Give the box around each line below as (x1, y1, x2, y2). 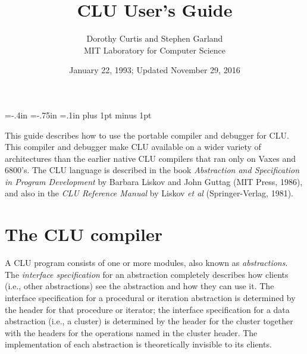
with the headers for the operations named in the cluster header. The (5, 326, 258, 339)
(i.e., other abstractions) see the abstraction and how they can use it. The (5, 280, 274, 292)
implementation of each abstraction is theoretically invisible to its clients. (5, 338, 272, 350)
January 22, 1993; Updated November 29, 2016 (69, 64, 240, 76)
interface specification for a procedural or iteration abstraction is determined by (5, 291, 296, 303)
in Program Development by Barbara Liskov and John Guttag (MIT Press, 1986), (5, 175, 303, 187)
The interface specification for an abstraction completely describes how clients (5, 268, 289, 280)
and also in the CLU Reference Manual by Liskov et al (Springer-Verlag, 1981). (5, 187, 293, 199)
